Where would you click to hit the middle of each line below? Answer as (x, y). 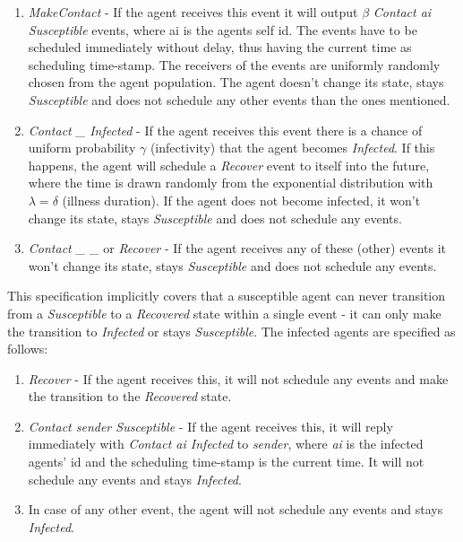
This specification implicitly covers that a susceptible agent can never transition (227, 296)
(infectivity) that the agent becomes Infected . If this (292, 148)
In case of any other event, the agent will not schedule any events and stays (236, 509)
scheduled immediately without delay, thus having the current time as (220, 47)
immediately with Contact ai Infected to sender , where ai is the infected (226, 444)
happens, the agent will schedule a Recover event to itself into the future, (229, 165)
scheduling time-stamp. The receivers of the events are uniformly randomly (234, 64)
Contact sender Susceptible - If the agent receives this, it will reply (210, 426)
